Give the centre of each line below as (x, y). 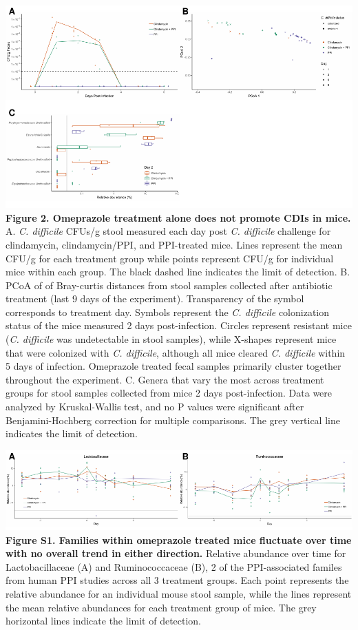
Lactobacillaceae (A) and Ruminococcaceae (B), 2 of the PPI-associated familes (174, 566)
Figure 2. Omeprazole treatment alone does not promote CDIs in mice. (178, 217)
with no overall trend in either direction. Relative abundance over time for (176, 553)
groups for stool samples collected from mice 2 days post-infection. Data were (169, 393)
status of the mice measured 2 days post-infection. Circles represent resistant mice (179, 325)
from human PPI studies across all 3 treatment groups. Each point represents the (177, 580)
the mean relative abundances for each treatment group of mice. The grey (161, 607)
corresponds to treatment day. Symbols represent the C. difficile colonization (168, 312)
